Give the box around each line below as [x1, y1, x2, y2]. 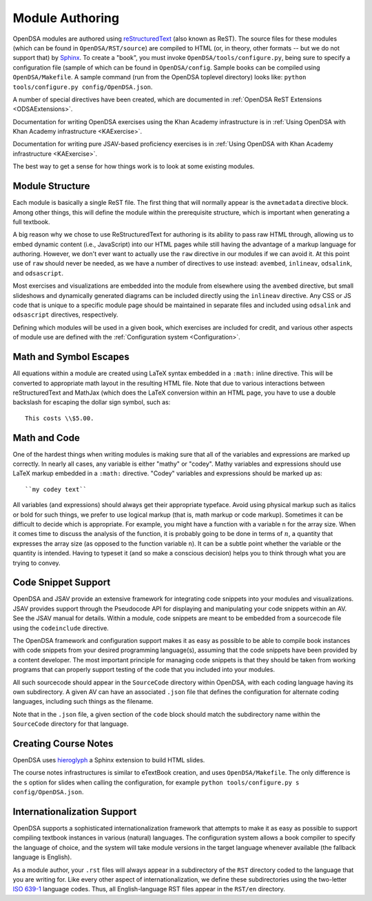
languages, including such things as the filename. [12, 697, 154, 706]
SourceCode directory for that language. [12, 720, 129, 728]
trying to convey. [12, 559, 61, 567]
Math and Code [12, 432, 81, 444]
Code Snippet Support [12, 577, 111, 588]
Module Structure [12, 180, 90, 192]
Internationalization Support [12, 806, 137, 818]
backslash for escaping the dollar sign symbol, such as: [12, 398, 171, 406]
